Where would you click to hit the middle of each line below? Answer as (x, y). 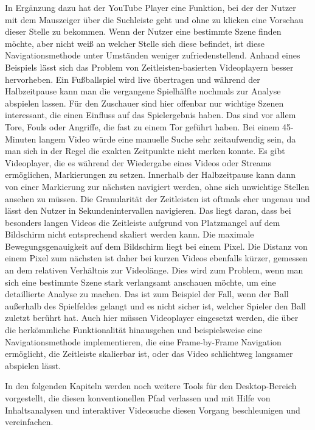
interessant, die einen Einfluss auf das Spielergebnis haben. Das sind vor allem (151, 115)
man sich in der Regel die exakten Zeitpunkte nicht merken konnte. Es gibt (145, 151)
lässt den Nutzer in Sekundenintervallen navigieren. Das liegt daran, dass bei (148, 210)
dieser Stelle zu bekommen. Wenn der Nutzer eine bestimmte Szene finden (143, 31)
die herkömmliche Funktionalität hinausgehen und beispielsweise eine (133, 330)
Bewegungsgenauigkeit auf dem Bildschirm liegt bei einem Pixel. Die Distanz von (156, 246)
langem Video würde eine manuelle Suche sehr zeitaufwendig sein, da (168, 139)
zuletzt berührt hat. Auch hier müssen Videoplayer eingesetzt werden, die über (152, 318)
